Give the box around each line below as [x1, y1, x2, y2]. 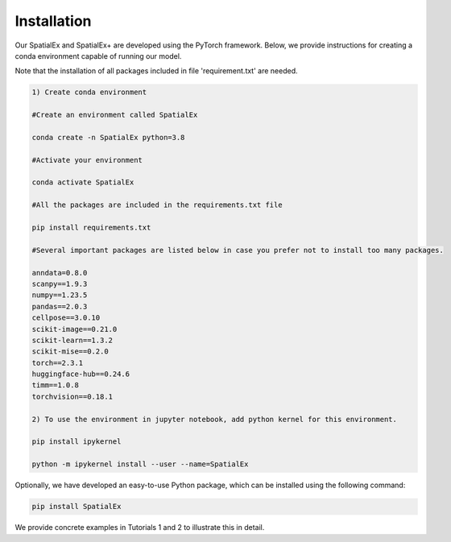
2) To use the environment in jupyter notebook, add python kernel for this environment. [31, 415, 398, 424]
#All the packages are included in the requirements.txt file [31, 201, 283, 209]
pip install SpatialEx [31, 502, 122, 511]
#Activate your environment [31, 155, 143, 164]
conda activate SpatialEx [31, 178, 134, 187]
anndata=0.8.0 [31, 268, 88, 277]
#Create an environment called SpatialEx [31, 110, 198, 120]
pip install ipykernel [31, 437, 122, 446]
